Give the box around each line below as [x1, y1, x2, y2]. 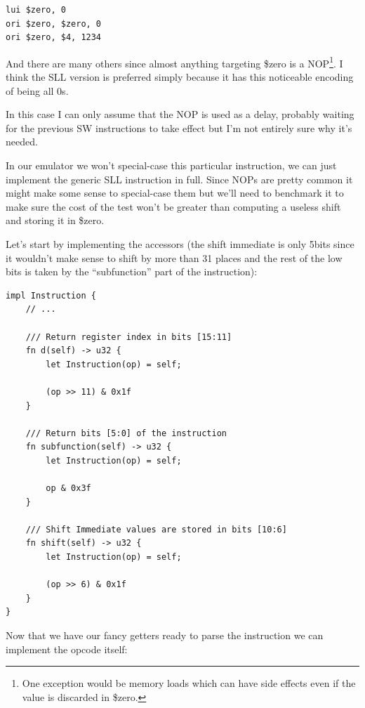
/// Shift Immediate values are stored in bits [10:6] [25, 524, 287, 535]
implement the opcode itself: [6, 641, 128, 656]
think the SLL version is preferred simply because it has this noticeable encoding [6, 70, 354, 84]
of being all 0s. [6, 83, 69, 98]
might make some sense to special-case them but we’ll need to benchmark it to [6, 185, 344, 200]
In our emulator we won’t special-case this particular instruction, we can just [6, 158, 337, 172]
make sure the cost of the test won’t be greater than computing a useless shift [6, 199, 341, 214]
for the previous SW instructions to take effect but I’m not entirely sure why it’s [6, 120, 352, 135]
